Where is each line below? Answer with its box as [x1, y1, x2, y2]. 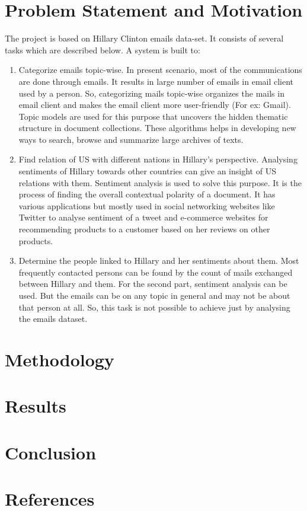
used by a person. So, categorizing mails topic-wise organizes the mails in [18, 87, 284, 99]
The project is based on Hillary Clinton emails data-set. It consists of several [5, 32, 284, 44]
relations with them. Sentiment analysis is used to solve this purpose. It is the [18, 176, 302, 189]
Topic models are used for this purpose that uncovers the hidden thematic [18, 110, 288, 122]
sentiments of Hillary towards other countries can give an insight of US [18, 165, 276, 177]
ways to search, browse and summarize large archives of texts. [18, 133, 244, 145]
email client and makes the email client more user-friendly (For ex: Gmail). [18, 98, 291, 111]
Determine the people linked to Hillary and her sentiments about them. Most [18, 254, 299, 267]
